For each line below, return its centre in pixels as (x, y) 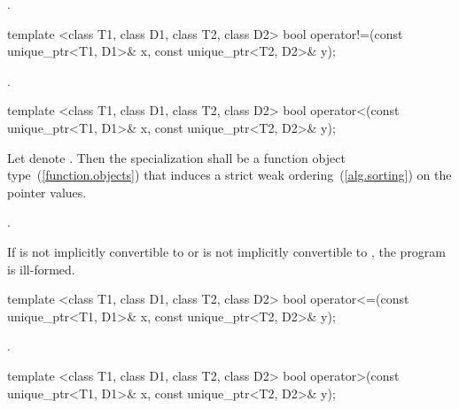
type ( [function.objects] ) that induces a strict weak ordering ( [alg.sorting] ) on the (229, 175)
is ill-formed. (41, 269)
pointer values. (47, 192)
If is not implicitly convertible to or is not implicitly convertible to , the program (227, 251)
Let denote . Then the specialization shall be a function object (176, 157)
